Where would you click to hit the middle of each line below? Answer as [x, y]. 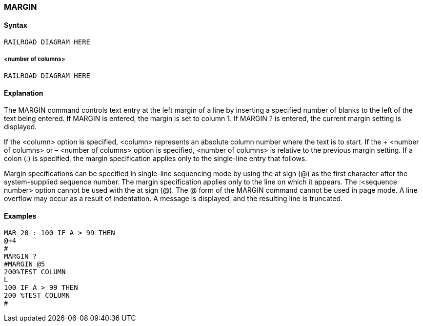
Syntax [16, 25]
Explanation [24, 93]
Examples [20, 216]
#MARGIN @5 [25, 264]
